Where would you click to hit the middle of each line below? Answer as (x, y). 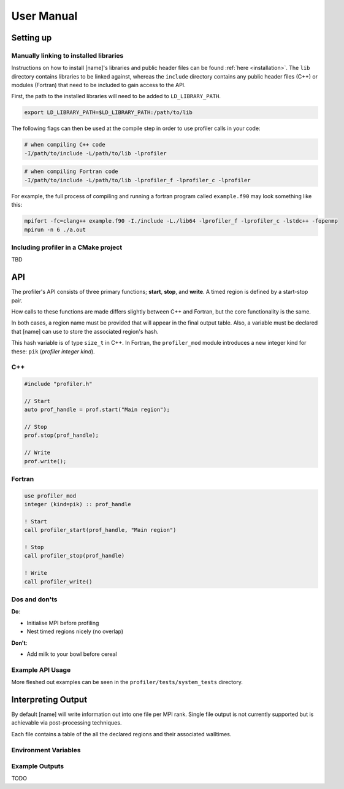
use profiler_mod (50, 496)
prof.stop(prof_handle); (62, 435)
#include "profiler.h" (58, 384)
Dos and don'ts (34, 599)
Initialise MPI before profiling (63, 623)
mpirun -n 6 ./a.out (55, 229)
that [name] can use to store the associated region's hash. (85, 331)
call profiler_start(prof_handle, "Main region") (100, 530)
